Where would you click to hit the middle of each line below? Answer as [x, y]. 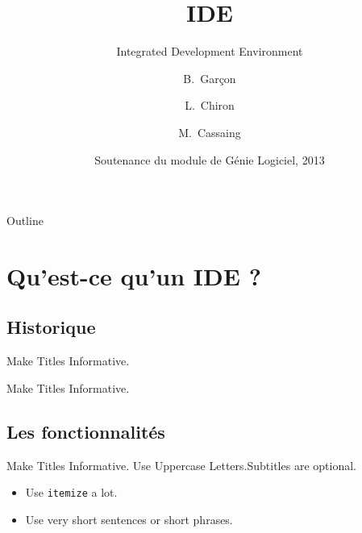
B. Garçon [210, 78]
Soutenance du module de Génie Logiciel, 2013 [210, 159]
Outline [25, 221]
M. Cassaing [210, 132]
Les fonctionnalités [86, 431]
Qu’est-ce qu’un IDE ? [134, 275]
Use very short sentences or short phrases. [129, 519]
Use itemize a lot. [71, 492]
